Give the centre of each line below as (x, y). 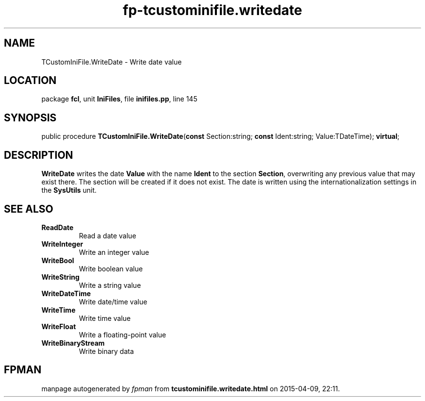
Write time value (105, 318)
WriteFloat (59, 326)
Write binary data (106, 351)
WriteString (60, 277)
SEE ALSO (29, 209)
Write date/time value (113, 301)
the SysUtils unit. (69, 190)
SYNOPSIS (30, 117)
